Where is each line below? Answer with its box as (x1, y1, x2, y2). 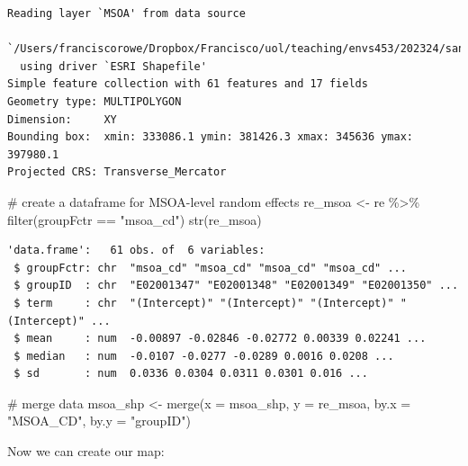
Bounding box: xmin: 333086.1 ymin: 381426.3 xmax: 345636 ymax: (7, 130, 414, 144)
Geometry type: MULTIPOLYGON (7, 94, 182, 108)
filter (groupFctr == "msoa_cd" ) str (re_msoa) (7, 210, 262, 229)
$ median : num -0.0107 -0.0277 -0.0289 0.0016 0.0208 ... (13, 349, 394, 363)
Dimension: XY (7, 112, 117, 126)
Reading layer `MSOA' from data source (7, 7, 246, 20)
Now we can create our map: (7, 442, 165, 461)
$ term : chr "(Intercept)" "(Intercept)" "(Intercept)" (13, 296, 394, 309)
